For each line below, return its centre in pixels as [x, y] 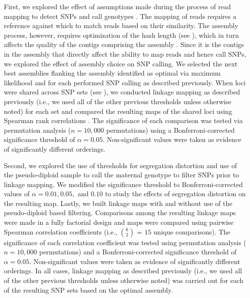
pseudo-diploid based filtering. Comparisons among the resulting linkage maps [120, 212]
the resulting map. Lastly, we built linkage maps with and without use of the [118, 203]
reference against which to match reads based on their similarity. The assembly [121, 25]
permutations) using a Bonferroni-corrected [171, 130]
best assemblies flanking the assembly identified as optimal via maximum [112, 73]
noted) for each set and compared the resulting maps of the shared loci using [118, 111]
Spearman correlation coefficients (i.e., [61, 231]
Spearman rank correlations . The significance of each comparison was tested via [123, 120]
